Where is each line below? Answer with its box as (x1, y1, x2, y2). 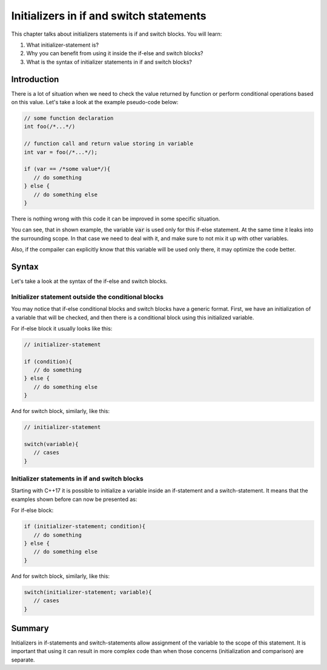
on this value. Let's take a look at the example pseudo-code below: (11, 99, 179, 106)
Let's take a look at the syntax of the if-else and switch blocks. (11, 277, 168, 285)
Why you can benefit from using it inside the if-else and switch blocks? (26, 50, 203, 57)
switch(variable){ (24, 440, 79, 448)
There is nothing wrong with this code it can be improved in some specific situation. (11, 215, 220, 222)
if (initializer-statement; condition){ (24, 523, 145, 530)
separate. (11, 656, 35, 663)
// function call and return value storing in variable (24, 140, 194, 147)
